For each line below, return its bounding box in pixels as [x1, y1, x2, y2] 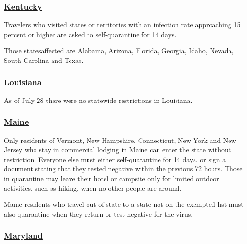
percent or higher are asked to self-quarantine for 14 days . [4, 29, 176, 39]
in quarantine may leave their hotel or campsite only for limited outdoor [4, 173, 219, 183]
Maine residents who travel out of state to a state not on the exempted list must [4, 199, 244, 209]
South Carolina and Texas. [4, 55, 84, 65]
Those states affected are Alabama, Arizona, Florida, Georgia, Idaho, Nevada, [4, 45, 234, 56]
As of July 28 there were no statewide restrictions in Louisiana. [4, 95, 193, 105]
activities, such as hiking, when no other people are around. [4, 183, 182, 193]
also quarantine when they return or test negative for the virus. [4, 208, 193, 219]
